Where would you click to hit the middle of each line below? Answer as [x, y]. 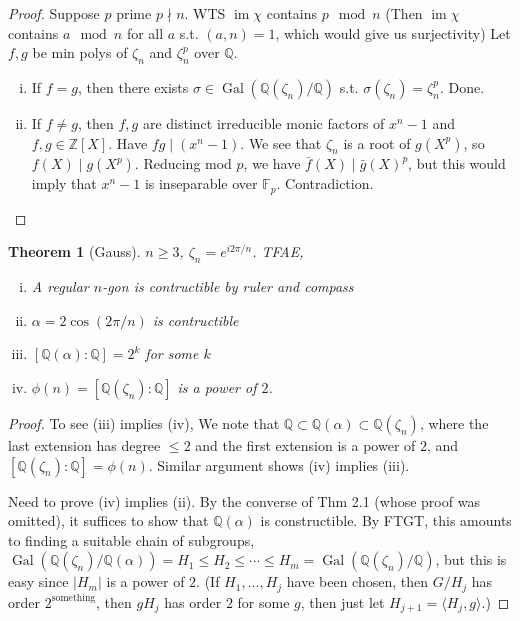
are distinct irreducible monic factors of [263, 122]
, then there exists [133, 86]
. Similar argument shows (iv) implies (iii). [279, 464]
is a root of [377, 142]
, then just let [342, 601]
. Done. [462, 86]
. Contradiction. [325, 183]
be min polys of [80, 52]
